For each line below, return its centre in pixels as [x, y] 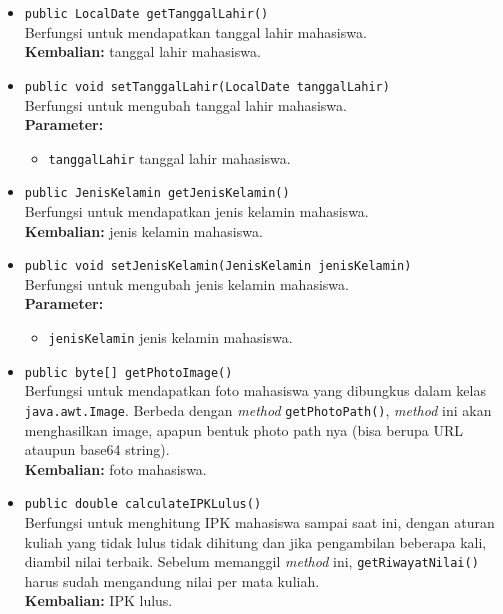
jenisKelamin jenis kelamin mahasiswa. [170, 337]
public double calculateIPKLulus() [143, 504]
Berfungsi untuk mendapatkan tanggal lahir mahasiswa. [195, 31]
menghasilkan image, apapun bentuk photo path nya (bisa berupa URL [243, 429]
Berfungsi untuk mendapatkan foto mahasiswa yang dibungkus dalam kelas [255, 390]
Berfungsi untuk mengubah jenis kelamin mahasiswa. [186, 283]
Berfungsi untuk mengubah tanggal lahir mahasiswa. [185, 104]
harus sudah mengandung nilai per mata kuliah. [172, 580]
